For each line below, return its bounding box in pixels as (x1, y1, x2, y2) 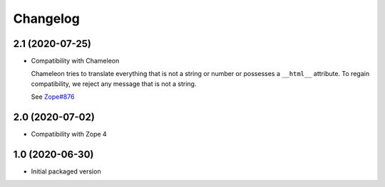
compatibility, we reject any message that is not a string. (31, 79, 197, 88)
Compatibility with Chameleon (31, 57, 120, 65)
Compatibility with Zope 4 (31, 130, 107, 139)
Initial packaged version (31, 167, 101, 176)
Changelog (13, 11, 80, 26)
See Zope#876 (31, 92, 75, 101)
